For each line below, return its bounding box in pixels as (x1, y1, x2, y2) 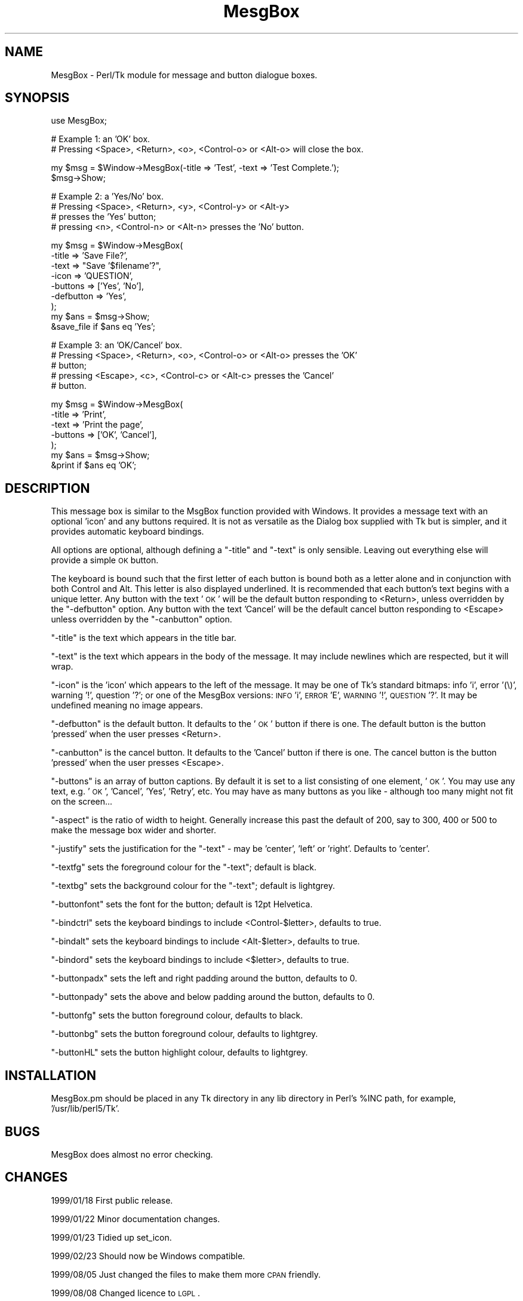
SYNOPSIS (5, 90, 70, 106)
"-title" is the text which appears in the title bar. (51, 633, 236, 643)
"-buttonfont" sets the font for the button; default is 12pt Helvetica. (51, 899, 313, 910)
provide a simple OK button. (51, 555, 159, 566)
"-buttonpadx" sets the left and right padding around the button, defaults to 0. (51, 973, 358, 984)
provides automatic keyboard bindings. (51, 526, 204, 537)
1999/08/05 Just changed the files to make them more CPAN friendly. (51, 1269, 321, 1279)
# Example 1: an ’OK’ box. (51, 134, 150, 145)
